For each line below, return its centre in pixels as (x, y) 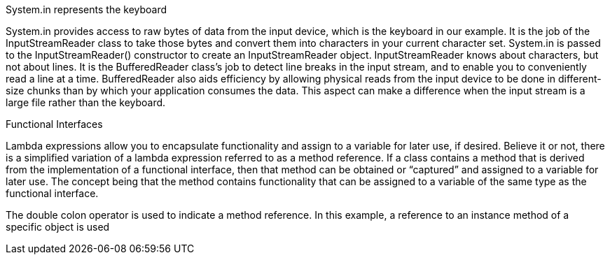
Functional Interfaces (54, 124)
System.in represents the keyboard (86, 9)
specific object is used (58, 227)
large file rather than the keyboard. (86, 102)
